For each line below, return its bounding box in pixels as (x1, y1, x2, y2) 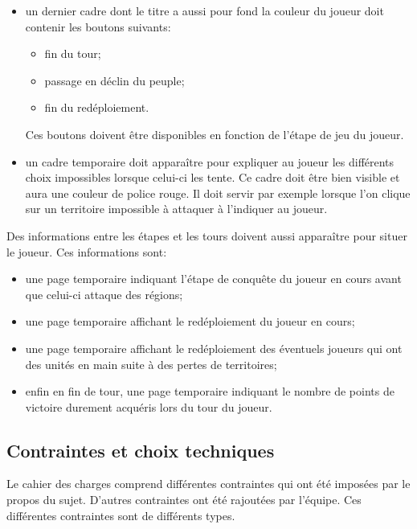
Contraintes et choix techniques (6, 437, 275, 462)
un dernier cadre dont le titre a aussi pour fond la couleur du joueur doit (25, 2, 384, 18)
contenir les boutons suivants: (25, 18, 171, 35)
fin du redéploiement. (44, 99, 149, 116)
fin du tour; (44, 45, 101, 62)
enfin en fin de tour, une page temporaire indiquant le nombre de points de (25, 383, 395, 400)
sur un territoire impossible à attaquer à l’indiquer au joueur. (25, 200, 328, 217)
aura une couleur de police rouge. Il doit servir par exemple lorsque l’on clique (25, 184, 411, 201)
